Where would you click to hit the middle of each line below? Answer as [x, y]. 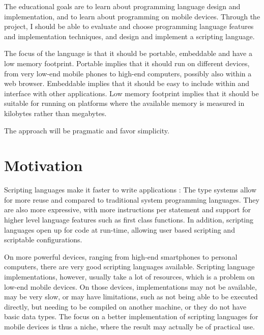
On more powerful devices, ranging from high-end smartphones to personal [121, 256]
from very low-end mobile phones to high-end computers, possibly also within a [128, 73]
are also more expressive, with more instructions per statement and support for [128, 210]
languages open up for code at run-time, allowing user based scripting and [120, 229]
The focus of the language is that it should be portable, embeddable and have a [128, 53]
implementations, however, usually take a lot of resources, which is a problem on [129, 276]
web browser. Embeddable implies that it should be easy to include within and [127, 83]
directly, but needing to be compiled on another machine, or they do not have [125, 306]
